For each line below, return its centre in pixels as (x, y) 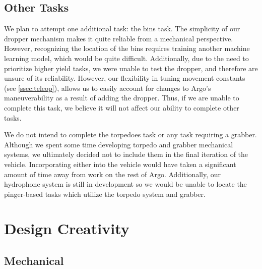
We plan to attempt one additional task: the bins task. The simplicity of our (122, 29)
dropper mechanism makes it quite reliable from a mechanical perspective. (119, 38)
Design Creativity (67, 228)
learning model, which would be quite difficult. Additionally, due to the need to (126, 58)
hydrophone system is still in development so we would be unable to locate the (125, 184)
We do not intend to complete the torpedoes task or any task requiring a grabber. (130, 134)
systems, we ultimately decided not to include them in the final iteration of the (126, 154)
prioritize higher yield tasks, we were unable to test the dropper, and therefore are (131, 68)
